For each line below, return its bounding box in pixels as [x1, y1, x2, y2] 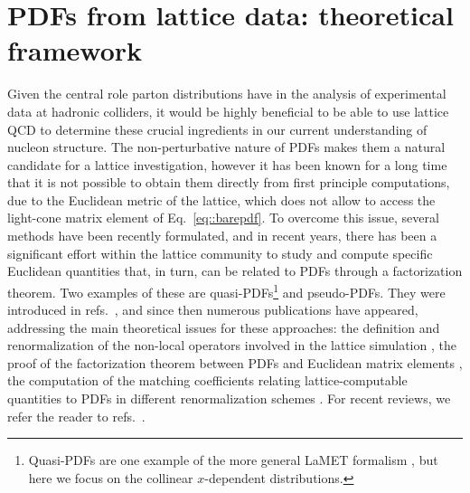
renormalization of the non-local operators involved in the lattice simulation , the [7, 336, 456, 355]
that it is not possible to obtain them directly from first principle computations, [7, 173, 450, 192]
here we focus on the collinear [28, 468, 193, 487]
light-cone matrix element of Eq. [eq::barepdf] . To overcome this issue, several [7, 208, 439, 227]
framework [7, 32, 143, 69]
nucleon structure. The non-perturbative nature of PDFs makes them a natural [7, 137, 446, 156]
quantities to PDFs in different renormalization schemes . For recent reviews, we [7, 389, 451, 408]
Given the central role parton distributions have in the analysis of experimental [7, 84, 446, 103]
